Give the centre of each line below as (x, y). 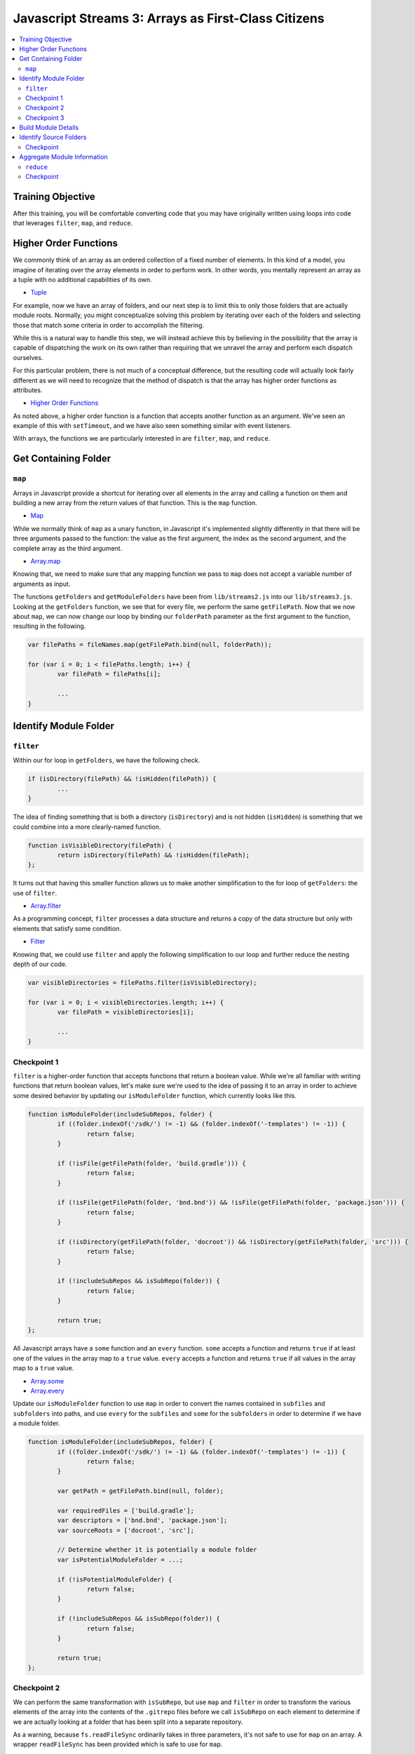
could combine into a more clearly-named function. (87, 826)
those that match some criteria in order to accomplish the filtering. (109, 325)
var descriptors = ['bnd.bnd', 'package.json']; (142, 1520)
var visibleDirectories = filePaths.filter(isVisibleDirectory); (142, 983)
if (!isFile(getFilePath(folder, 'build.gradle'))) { (151, 1163)
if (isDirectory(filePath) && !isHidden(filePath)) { (122, 779)
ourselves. (28, 357)
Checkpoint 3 (45, 118)
